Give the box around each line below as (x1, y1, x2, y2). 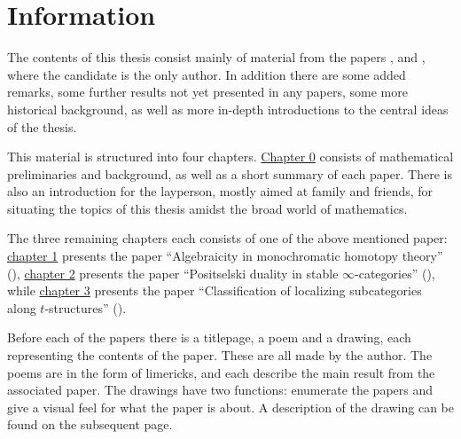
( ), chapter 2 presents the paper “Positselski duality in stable (7, 263, 339, 282)
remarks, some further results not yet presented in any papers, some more (7, 82, 408, 101)
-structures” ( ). (44, 298, 127, 317)
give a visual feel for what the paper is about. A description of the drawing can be (7, 397, 455, 416)
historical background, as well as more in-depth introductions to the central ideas (7, 99, 449, 118)
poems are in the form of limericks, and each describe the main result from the (7, 363, 435, 381)
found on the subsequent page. (7, 415, 173, 434)
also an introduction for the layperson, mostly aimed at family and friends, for (7, 182, 434, 200)
